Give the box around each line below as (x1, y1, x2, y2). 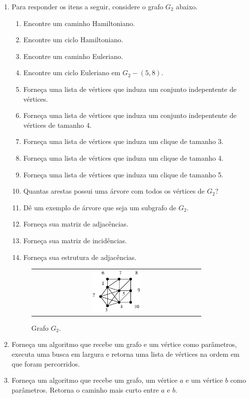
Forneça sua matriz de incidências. (23, 235, 127, 245)
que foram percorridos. (11, 358, 80, 369)
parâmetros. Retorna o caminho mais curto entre (11, 384, 159, 395)
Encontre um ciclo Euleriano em (23, 67, 121, 78)
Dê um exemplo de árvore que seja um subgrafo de (23, 202, 176, 212)
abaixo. (176, 1, 198, 11)
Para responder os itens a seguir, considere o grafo (11, 1, 163, 11)
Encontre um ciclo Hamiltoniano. (23, 34, 124, 45)
